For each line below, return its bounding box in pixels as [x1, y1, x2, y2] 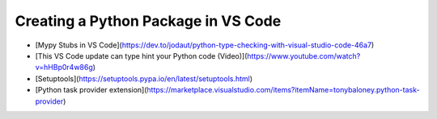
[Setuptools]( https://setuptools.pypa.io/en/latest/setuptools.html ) [35, 73, 253, 84]
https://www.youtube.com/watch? [247, 51, 361, 60]
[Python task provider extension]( [35, 85, 147, 95]
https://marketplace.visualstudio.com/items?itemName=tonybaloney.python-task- [146, 85, 420, 95]
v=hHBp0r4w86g [35, 63, 93, 72]
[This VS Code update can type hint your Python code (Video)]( [35, 51, 248, 60]
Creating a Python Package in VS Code [15, 12, 282, 30]
